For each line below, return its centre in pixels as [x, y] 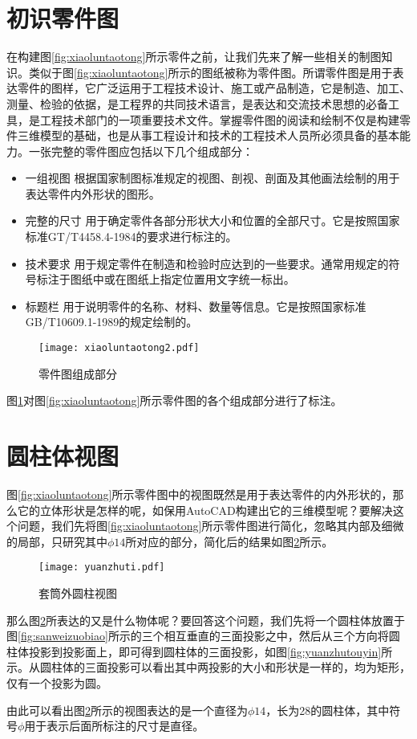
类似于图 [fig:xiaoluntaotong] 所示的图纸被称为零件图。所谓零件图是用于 [211, 72]
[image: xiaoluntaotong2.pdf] [119, 348]
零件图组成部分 [78, 373]
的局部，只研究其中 [57, 541]
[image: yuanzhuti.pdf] [102, 568]
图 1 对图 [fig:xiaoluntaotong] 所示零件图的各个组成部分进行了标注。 [174, 400]
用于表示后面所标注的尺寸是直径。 [114, 726]
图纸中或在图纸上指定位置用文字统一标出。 [182, 279]
